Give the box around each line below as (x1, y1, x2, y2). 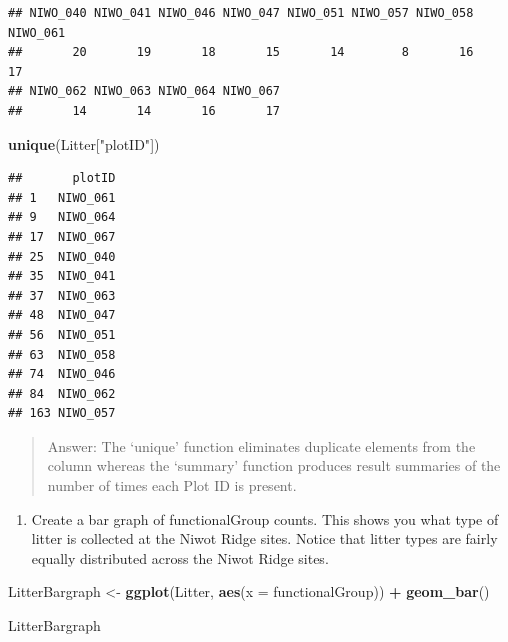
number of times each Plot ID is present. (47, 475, 297, 496)
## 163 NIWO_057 (8, 406, 116, 421)
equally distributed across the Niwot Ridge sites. (31, 547, 329, 568)
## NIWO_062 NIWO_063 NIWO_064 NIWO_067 (8, 84, 281, 99)
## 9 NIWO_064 (8, 210, 116, 225)
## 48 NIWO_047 (8, 308, 116, 323)
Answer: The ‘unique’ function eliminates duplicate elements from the (47, 435, 476, 456)
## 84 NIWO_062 (8, 386, 116, 401)
